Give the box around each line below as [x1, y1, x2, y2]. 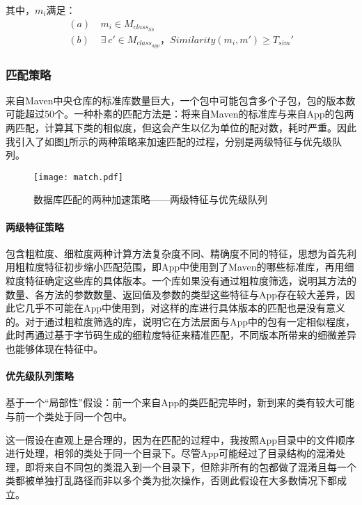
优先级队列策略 [6, 369, 74, 383]
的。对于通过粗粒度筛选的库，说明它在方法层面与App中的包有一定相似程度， [6, 314, 356, 328]
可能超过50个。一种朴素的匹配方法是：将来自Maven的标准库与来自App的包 [6, 106, 345, 121]
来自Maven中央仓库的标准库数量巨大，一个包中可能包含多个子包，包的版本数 [6, 93, 356, 107]
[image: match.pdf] [33, 172, 123, 182]
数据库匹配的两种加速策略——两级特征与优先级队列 [33, 192, 267, 207]
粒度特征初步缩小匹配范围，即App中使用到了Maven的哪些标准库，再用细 [24, 259, 354, 274]
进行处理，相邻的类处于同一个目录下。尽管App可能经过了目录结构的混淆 [6, 446, 336, 460]
